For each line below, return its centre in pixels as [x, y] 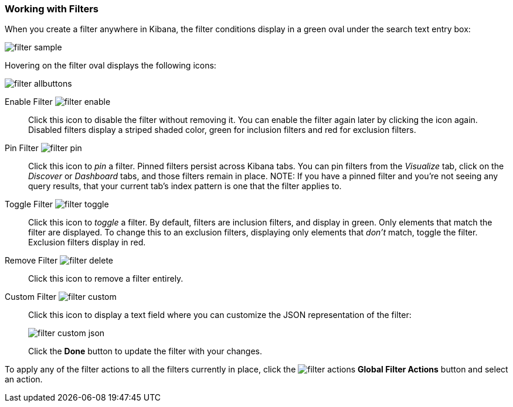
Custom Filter [31, 297]
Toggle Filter [29, 204]
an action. [24, 379]
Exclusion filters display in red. [87, 242]
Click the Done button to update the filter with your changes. [145, 351]
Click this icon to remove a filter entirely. [106, 279]
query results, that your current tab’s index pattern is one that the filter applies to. [185, 186]
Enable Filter [29, 102]
